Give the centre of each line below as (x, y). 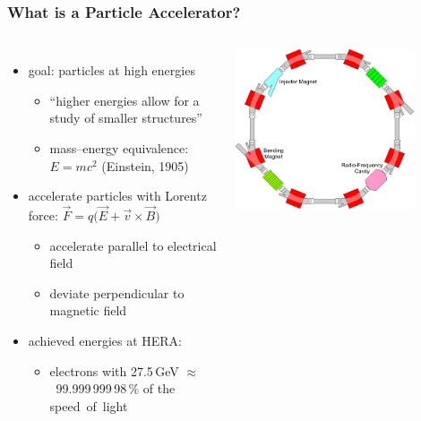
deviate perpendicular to (117, 292)
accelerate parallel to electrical (133, 245)
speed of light (89, 405)
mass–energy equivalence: (119, 148)
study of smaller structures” (126, 118)
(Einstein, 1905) (145, 165)
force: (43, 215)
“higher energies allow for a (125, 100)
